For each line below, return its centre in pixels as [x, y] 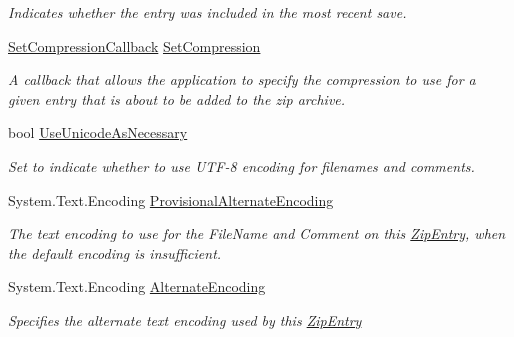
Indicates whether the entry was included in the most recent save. [207, 12]
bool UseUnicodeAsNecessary [98, 132]
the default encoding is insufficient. [115, 252]
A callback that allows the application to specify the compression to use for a [242, 79]
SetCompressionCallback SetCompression [134, 45]
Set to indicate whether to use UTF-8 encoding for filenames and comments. [241, 165]
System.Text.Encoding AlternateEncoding [137, 286]
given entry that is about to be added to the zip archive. [177, 98]
